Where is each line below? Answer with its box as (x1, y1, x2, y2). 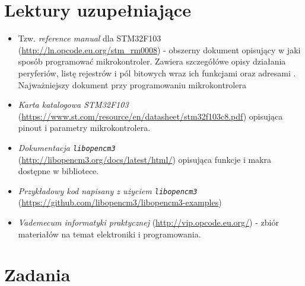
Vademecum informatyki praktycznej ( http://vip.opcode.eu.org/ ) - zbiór (18, 216, 279, 228)
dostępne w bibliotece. (18, 165, 99, 177)
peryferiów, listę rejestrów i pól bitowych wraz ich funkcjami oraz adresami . (18, 66, 296, 79)
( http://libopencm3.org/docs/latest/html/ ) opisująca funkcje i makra (18, 153, 271, 165)
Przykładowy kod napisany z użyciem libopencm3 (18, 184, 198, 197)
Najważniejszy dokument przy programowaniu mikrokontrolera (18, 78, 246, 91)
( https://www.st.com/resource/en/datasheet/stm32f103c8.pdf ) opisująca (18, 110, 283, 122)
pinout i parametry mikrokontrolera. (18, 121, 151, 134)
